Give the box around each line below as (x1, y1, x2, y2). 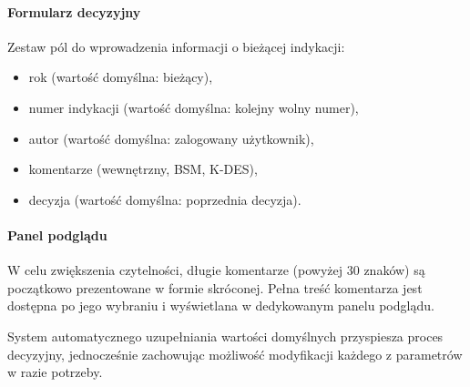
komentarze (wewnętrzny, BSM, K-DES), (28, 159, 258, 178)
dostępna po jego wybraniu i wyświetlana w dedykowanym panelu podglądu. (7, 296, 434, 315)
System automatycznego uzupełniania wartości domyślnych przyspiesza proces (7, 326, 444, 345)
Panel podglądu (7, 225, 107, 244)
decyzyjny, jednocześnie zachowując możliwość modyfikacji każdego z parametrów (7, 344, 463, 363)
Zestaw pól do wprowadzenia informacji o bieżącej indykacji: (7, 36, 345, 56)
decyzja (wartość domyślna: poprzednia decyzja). (28, 189, 301, 209)
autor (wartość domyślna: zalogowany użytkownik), (28, 128, 314, 148)
